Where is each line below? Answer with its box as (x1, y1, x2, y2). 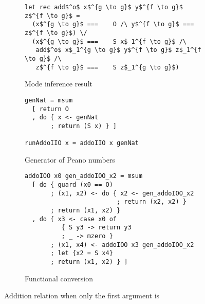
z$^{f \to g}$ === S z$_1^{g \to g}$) (35, 63, 179, 71)
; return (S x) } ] (50, 122, 117, 130)
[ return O (32, 105, 69, 113)
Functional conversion (25, 273, 93, 283)
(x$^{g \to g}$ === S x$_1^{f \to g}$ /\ (32, 38, 187, 45)
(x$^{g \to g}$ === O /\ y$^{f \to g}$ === (32, 21, 194, 28)
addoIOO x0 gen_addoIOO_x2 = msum (25, 172, 143, 180)
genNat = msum (25, 96, 73, 104)
